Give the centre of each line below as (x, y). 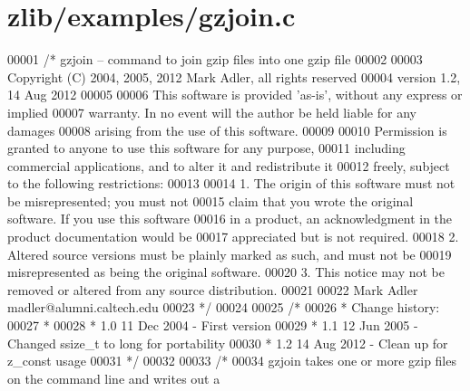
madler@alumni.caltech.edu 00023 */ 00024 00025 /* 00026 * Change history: (224, 307)
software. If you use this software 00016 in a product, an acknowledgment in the (230, 219)
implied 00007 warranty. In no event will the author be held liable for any (212, 112)
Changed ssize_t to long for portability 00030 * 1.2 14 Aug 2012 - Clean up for (228, 343)
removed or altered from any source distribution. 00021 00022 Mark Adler (213, 289)
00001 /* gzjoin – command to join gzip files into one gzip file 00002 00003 (215, 59)
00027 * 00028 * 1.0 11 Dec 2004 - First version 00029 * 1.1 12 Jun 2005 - (213, 325)
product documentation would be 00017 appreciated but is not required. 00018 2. (233, 237)
